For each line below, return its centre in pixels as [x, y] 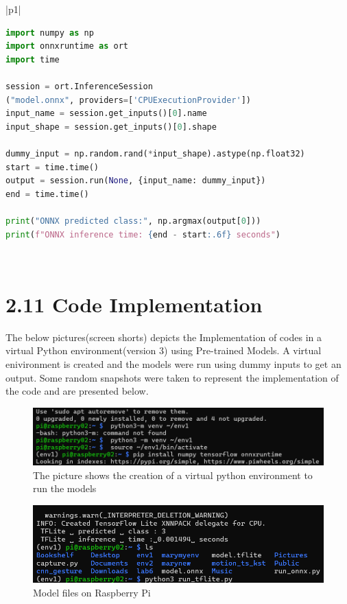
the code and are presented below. [77, 391]
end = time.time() [47, 194]
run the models [65, 488]
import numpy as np [50, 33]
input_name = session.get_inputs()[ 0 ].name [106, 114]
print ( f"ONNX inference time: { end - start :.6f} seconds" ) [143, 234]
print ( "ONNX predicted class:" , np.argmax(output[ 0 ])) [133, 221]
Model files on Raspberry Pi [92, 592]
